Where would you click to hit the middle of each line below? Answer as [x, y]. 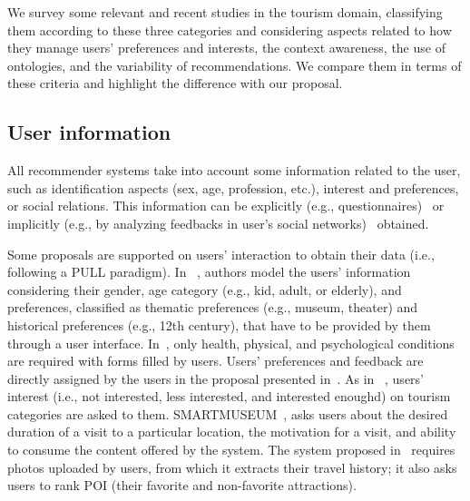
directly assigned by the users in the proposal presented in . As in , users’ [215, 378]
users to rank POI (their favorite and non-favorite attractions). [182, 485]
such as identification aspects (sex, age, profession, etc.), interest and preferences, [233, 187]
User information [89, 132]
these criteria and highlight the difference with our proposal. [175, 83]
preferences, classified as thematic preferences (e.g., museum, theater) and [213, 307]
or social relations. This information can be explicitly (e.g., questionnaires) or [226, 206]
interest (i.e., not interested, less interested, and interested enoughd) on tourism [229, 396]
